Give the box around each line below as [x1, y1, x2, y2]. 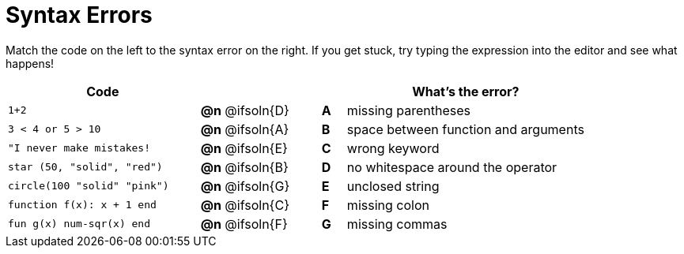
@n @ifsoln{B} [200, 159, 289, 175]
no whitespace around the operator [346, 159, 557, 175]
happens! [6, 56, 55, 70]
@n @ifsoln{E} [200, 140, 288, 156]
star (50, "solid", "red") [8, 161, 163, 174]
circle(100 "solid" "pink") [8, 180, 169, 192]
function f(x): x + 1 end [8, 199, 157, 211]
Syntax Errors [6, 2, 153, 28]
